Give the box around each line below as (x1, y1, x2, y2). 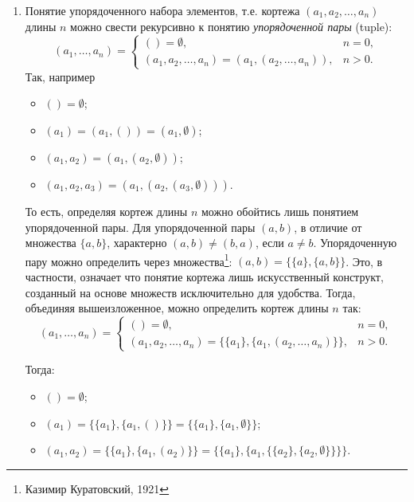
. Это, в (346, 253, 383, 269)
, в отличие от (294, 218, 362, 235)
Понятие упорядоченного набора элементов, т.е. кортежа (25, 2, 300, 18)
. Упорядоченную (313, 234, 397, 251)
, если (255, 234, 284, 251)
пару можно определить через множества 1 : (25, 250, 232, 269)
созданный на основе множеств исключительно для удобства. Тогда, (25, 284, 356, 300)
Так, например (25, 68, 96, 84)
